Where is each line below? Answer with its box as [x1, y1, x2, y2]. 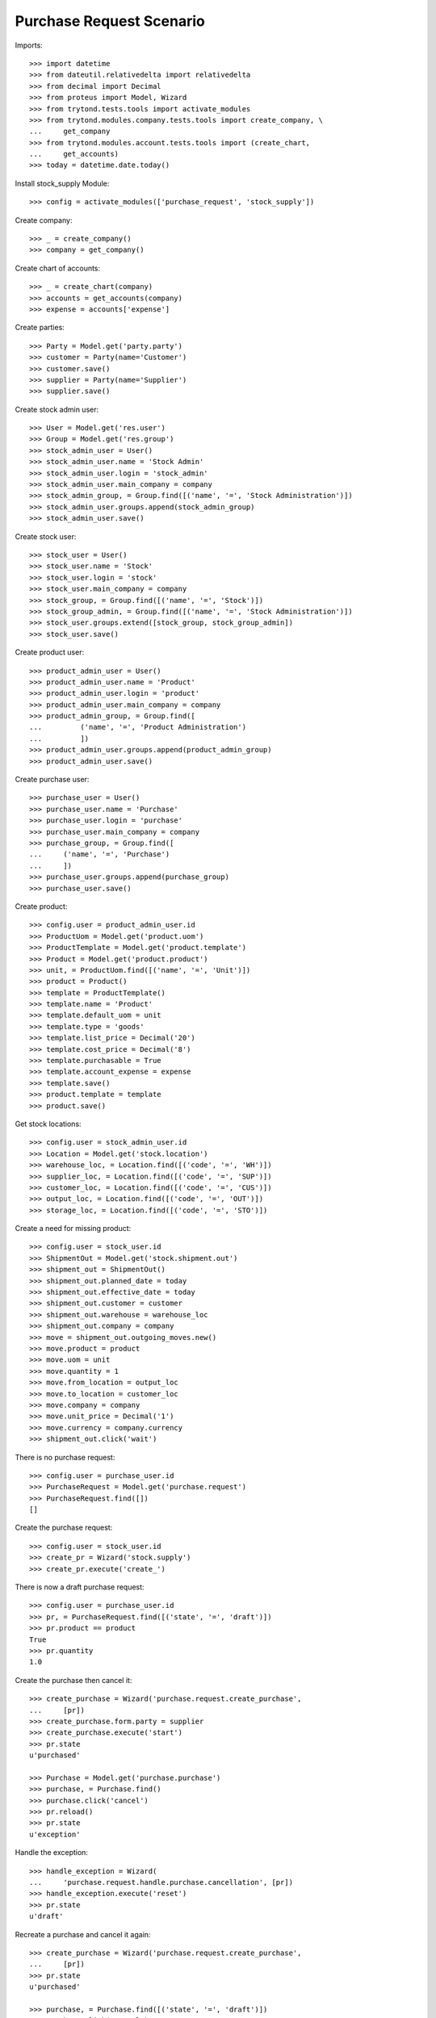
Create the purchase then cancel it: [15, 1675, 132, 1685]
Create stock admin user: [15, 404, 99, 414]
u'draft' [29, 1911, 64, 1921]
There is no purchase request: [15, 1452, 115, 1462]
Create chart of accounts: [15, 263, 101, 273]
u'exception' [29, 1829, 81, 1839]
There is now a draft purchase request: [15, 1582, 145, 1592]
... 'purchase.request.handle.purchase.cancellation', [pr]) [29, 1878, 294, 1887]
